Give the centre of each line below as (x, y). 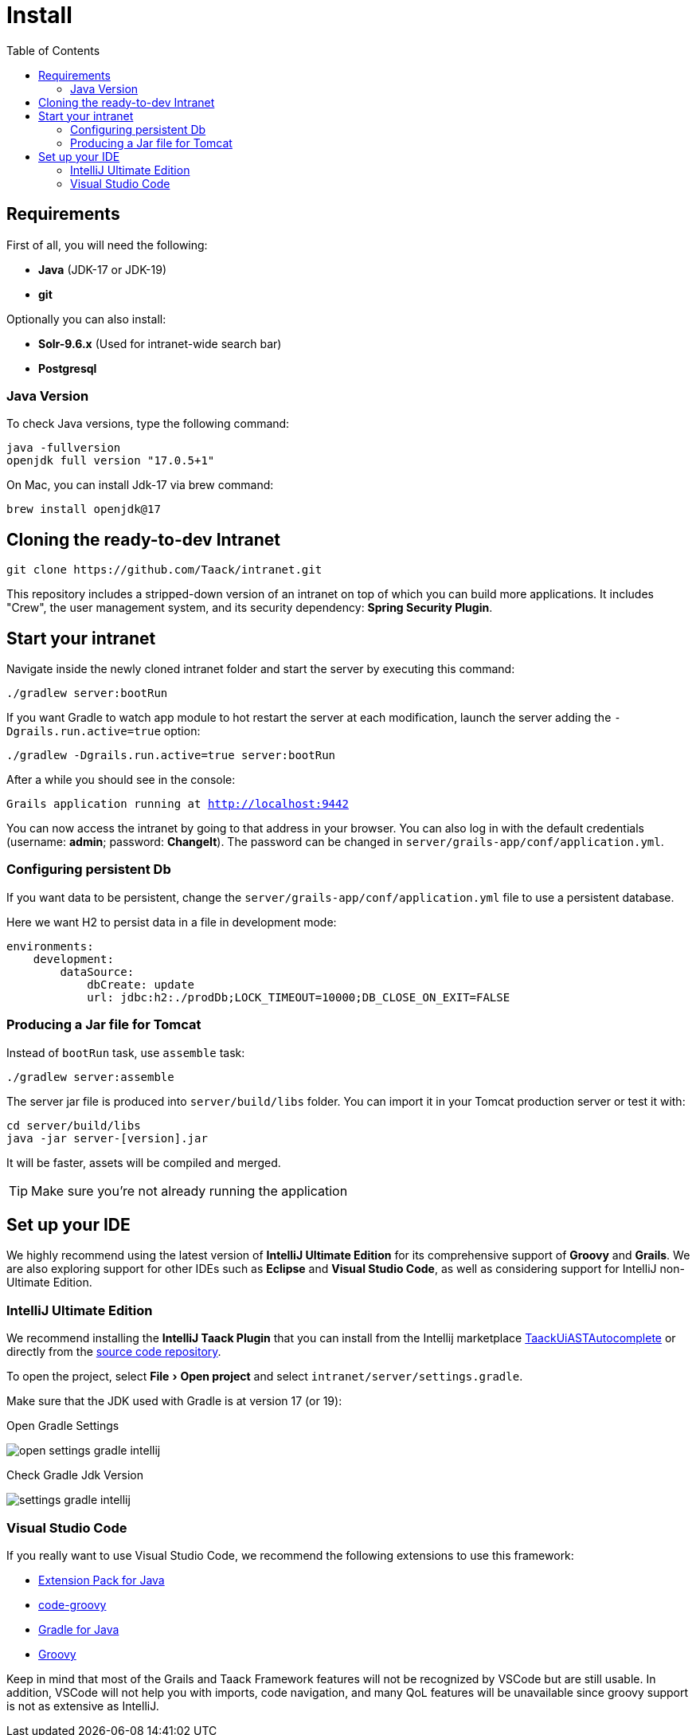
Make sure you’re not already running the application (190, 1191)
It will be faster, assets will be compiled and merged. (144, 1162)
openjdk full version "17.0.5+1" (111, 461)
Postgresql (68, 368)
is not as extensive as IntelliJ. (83, 1706)
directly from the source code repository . (114, 1352)
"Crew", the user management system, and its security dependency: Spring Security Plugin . (250, 608)
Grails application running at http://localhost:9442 (178, 804)
